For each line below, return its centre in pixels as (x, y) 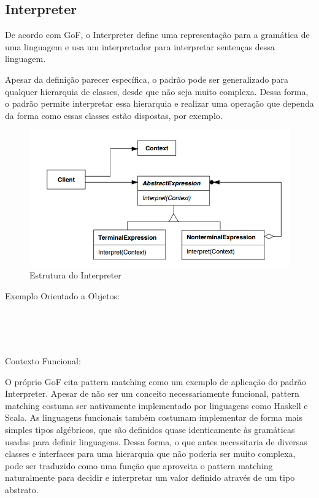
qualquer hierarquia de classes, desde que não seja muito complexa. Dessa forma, (157, 91)
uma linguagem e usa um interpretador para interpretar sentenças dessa (140, 46)
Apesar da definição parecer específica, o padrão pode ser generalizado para (147, 79)
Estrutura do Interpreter (75, 275)
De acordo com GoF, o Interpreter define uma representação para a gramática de (157, 35)
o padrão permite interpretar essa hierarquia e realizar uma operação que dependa (159, 103)
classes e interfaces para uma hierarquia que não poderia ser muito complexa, (150, 454)
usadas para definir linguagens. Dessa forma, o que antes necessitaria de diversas (156, 441)
